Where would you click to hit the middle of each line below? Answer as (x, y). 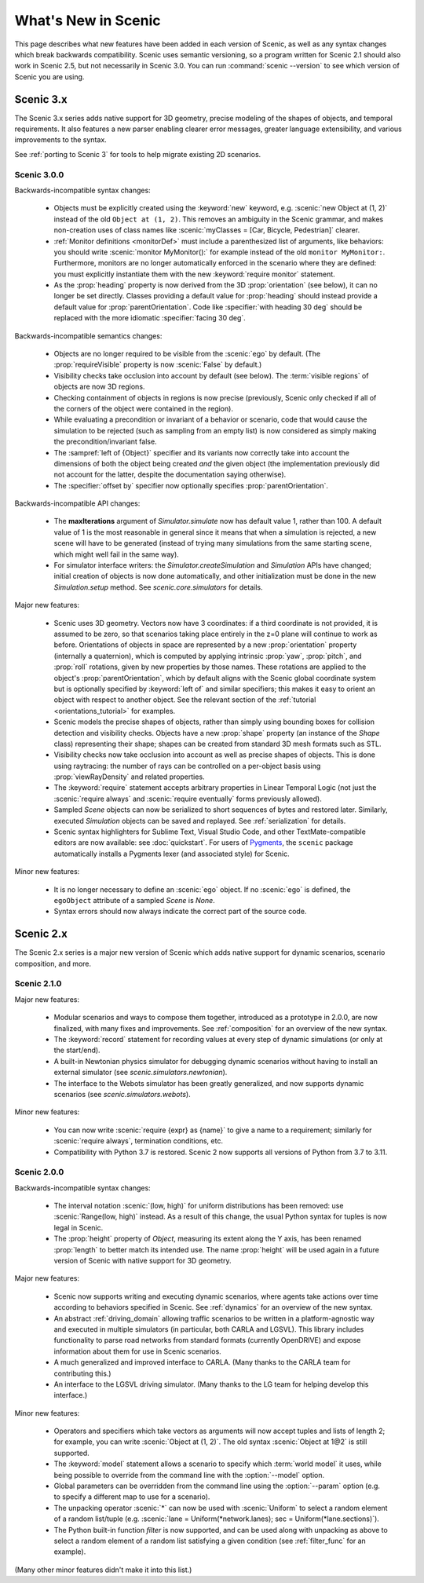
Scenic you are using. (49, 77)
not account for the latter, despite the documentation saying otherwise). (170, 474)
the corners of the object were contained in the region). (143, 408)
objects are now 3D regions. (99, 387)
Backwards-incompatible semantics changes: (88, 336)
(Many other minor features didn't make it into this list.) (103, 1570)
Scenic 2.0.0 (39, 1172)
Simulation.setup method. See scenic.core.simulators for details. (158, 587)
